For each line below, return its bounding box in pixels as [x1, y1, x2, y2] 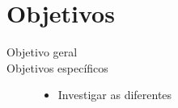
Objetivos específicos [6, 59, 108, 76]
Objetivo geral [6, 44, 78, 60]
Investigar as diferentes [57, 86, 172, 103]
